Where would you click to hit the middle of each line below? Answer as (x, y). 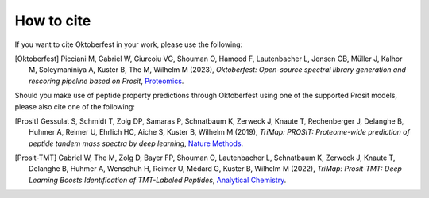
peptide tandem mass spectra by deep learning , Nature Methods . (136, 143)
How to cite (53, 21)
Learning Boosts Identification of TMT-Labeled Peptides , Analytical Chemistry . (158, 180)
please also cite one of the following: (75, 106)
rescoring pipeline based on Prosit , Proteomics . (106, 81)
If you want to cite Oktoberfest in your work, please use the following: (129, 44)
